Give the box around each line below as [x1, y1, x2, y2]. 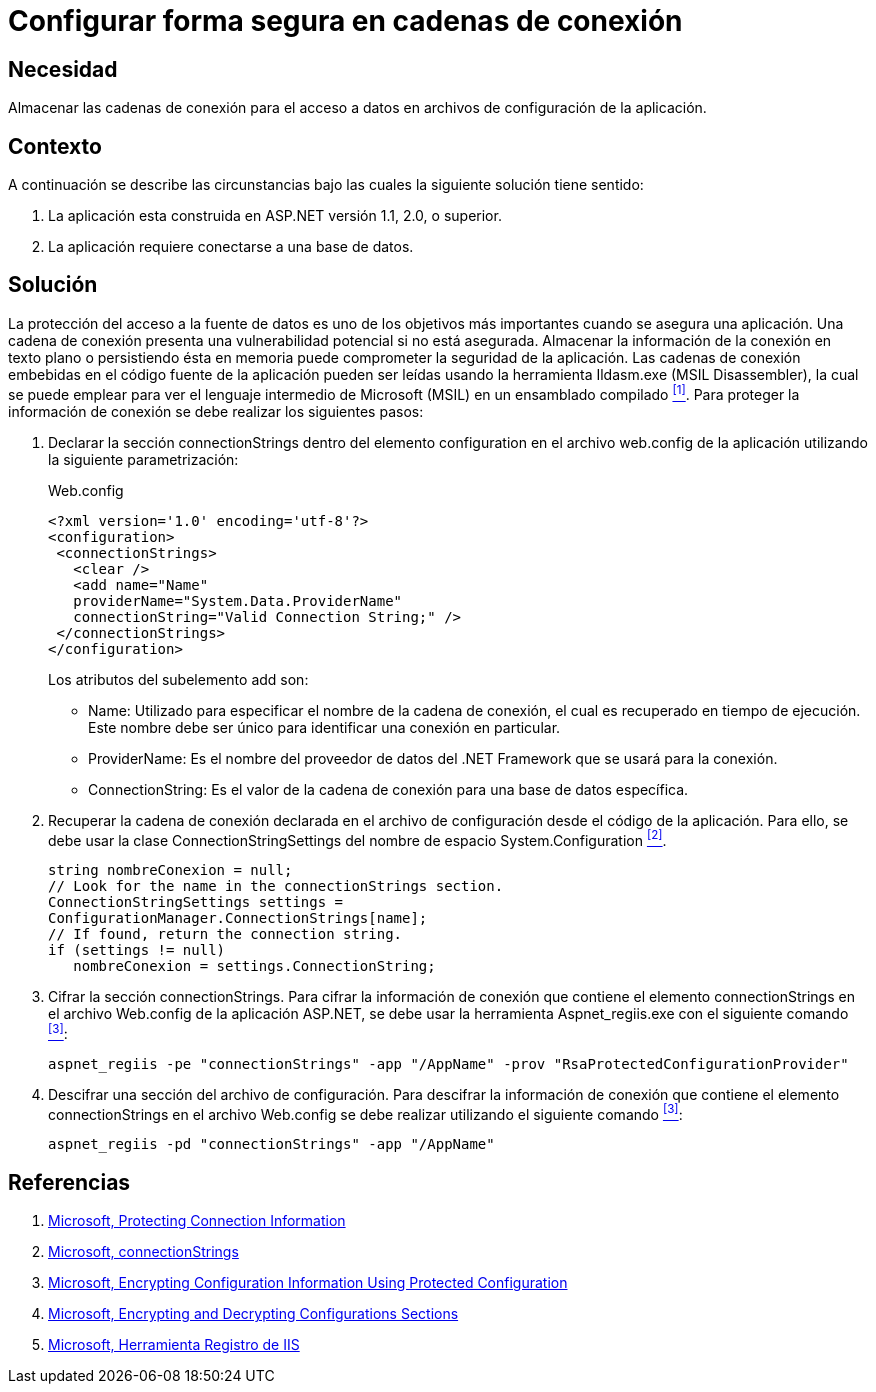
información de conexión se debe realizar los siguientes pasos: [8, 402, 424, 420]
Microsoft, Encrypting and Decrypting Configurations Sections [48, 1305, 459, 1323]
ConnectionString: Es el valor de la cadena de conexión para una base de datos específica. [88, 780, 689, 798]
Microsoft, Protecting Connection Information [48, 1212, 346, 1230]
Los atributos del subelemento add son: [48, 670, 309, 688]
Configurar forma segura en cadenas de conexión [8, 4, 683, 38]
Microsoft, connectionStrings [48, 1243, 239, 1261]
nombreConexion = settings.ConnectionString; [73, 958, 436, 975]
